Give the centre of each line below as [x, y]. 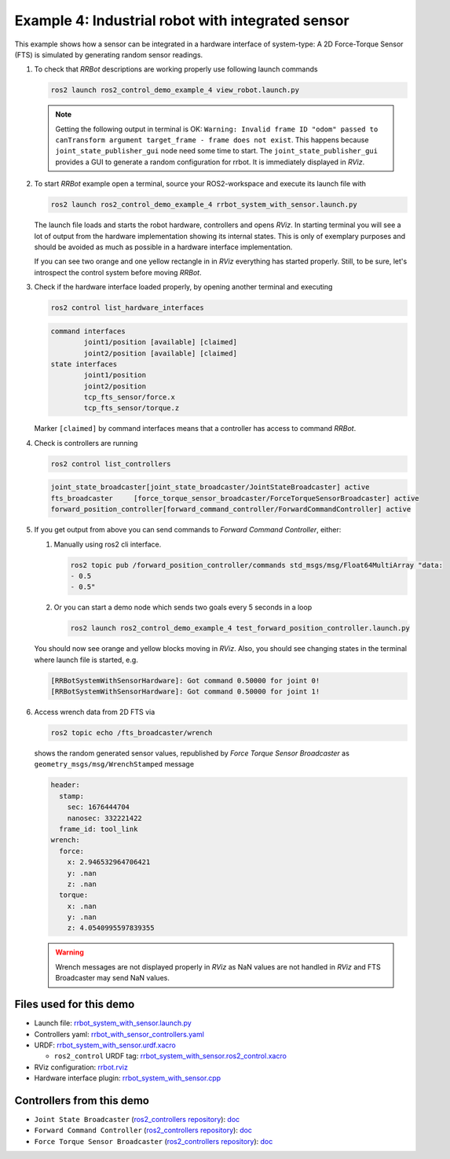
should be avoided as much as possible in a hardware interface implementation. [163, 247]
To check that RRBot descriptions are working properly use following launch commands [176, 69]
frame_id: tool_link [99, 829]
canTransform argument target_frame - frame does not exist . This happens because [212, 140]
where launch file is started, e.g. [86, 660]
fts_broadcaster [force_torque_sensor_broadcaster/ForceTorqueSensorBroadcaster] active [235, 498]
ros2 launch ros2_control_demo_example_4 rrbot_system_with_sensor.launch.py [204, 205]
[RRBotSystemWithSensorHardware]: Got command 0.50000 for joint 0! [185, 681]
